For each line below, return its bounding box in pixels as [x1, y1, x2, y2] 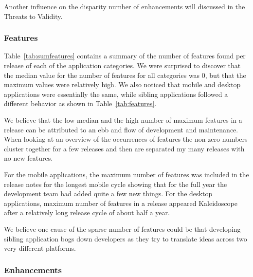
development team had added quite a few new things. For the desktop [4, 188, 213, 199]
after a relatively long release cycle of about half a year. [4, 207, 170, 218]
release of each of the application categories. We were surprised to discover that [4, 60, 241, 70]
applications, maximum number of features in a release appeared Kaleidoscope [4, 198, 237, 208]
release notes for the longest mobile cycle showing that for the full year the [4, 179, 227, 189]
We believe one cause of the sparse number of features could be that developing [4, 223, 241, 234]
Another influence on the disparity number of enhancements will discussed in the [4, 1, 245, 11]
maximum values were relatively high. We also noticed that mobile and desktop [4, 79, 241, 90]
